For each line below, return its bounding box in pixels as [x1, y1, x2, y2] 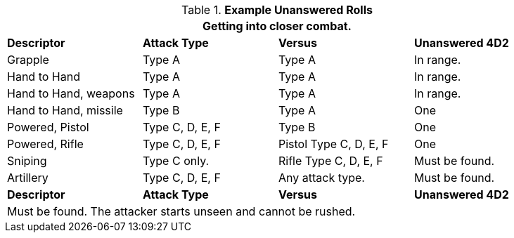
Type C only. [143, 154, 210, 168]
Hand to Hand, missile [7, 103, 123, 117]
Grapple [7, 53, 49, 67]
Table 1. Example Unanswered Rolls [181, 3, 373, 17]
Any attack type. [278, 171, 365, 185]
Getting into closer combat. [203, 19, 352, 33]
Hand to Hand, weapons [7, 86, 135, 100]
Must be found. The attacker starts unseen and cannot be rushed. [7, 204, 356, 218]
